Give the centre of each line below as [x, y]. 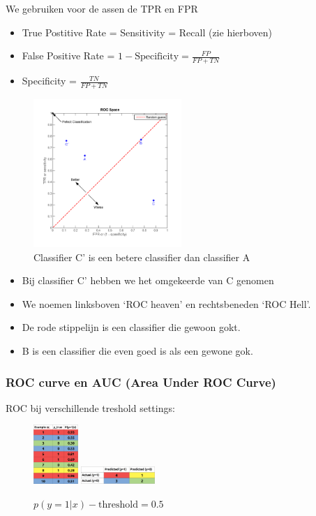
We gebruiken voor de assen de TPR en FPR [102, 8]
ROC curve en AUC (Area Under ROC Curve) [141, 382]
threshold [119, 504]
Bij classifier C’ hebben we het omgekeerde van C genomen [148, 280]
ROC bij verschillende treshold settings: [90, 407]
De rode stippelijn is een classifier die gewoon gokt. [131, 327]
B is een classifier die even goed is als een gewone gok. [137, 351]
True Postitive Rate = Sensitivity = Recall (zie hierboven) [147, 32]
